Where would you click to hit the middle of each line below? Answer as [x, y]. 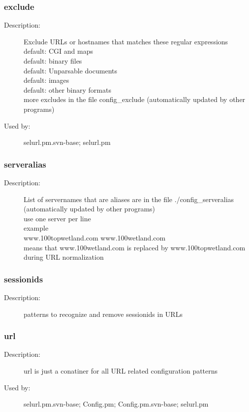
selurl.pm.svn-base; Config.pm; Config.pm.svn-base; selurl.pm [116, 404]
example [36, 228]
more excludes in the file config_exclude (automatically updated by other [135, 99]
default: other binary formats [67, 89]
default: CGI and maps [58, 51]
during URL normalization [64, 257]
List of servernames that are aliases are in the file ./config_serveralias [129, 199]
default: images [47, 80]
